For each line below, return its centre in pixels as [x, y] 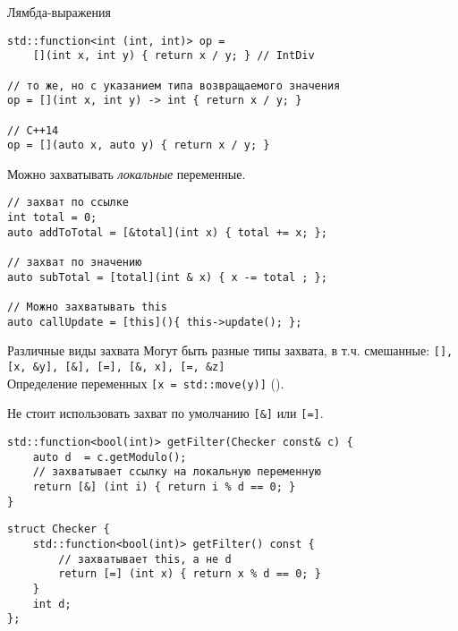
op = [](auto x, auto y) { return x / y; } [139, 145]
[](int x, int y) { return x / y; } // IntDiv [174, 56]
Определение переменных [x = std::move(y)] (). [146, 383]
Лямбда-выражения [59, 12]
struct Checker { [59, 529]
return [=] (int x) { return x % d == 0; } [190, 574]
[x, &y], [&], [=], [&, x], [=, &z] [116, 367]
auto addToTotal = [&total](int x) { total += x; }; [167, 232]
